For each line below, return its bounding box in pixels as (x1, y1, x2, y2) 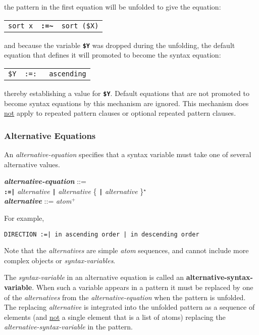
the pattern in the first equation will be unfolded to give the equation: (4, 2, 221, 12)
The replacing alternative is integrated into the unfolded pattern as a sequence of (4, 302, 255, 312)
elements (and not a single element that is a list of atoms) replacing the (4, 311, 226, 322)
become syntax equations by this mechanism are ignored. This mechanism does (4, 98, 249, 108)
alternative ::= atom (4, 196, 72, 206)
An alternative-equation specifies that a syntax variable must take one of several (4, 149, 251, 159)
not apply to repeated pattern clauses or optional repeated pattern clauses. (4, 108, 236, 118)
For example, (4, 212, 44, 223)
